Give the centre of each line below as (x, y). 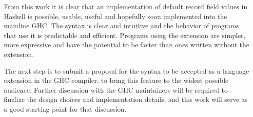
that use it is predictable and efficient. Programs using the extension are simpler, (125, 35)
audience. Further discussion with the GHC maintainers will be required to (116, 89)
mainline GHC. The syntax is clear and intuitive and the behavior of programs (122, 26)
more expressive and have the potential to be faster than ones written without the (126, 45)
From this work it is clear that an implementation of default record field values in (126, 6)
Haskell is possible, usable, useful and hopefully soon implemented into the (116, 16)
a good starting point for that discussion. (65, 108)
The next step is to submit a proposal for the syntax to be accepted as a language (126, 70)
